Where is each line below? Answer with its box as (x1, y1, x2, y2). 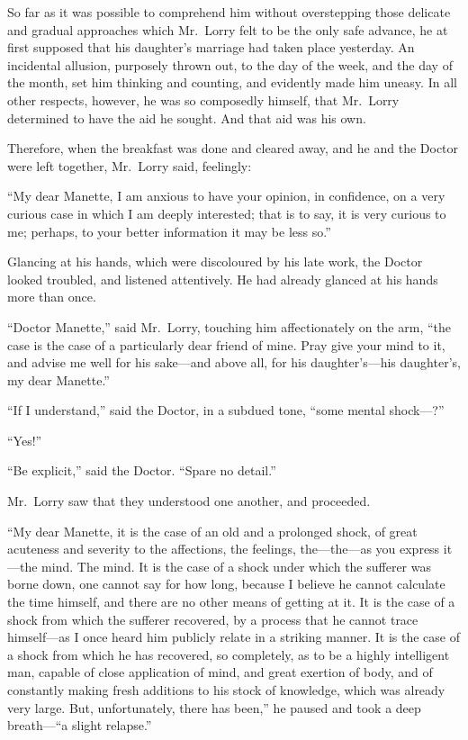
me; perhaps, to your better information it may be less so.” (7, 221, 331, 240)
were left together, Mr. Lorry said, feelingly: (7, 156, 252, 175)
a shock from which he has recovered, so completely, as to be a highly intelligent (7, 645, 450, 663)
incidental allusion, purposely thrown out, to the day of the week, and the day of (7, 55, 453, 74)
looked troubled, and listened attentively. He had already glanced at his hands (7, 269, 438, 288)
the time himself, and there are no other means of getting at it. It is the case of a (7, 592, 455, 611)
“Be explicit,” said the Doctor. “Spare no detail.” (7, 461, 276, 480)
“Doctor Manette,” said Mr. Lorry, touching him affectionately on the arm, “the (7, 317, 452, 336)
